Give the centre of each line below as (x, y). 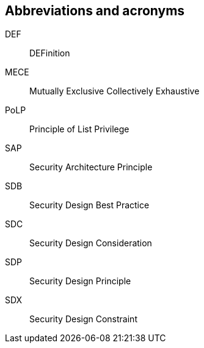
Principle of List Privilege (79, 129)
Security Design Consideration (91, 243)
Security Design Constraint (83, 319)
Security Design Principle (80, 281)
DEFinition (50, 53)
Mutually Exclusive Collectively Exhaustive (115, 91)
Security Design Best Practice (89, 205)
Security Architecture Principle (91, 167)
